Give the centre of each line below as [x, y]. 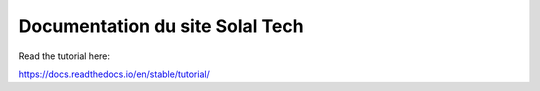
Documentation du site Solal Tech [161, 26]
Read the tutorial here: [64, 56]
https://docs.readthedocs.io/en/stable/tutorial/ [114, 74]
